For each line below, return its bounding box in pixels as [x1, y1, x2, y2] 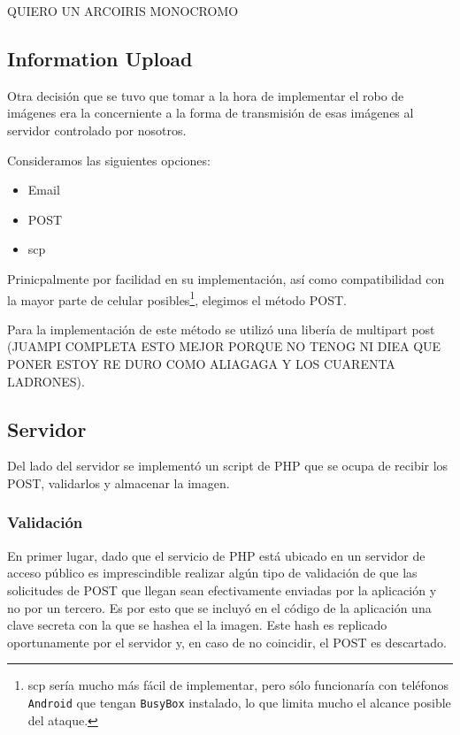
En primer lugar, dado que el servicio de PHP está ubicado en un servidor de [7, 546, 425, 564]
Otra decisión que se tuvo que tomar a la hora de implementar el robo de [7, 86, 404, 104]
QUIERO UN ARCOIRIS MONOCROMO [7, 2, 239, 19]
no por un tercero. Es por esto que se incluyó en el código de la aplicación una [7, 598, 432, 616]
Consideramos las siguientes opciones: [7, 150, 211, 169]
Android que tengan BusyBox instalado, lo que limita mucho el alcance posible [27, 693, 451, 711]
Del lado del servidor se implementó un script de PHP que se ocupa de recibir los [7, 456, 448, 475]
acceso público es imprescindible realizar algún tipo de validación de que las [7, 563, 418, 582]
